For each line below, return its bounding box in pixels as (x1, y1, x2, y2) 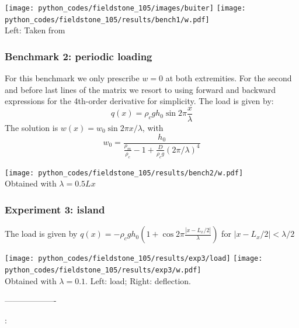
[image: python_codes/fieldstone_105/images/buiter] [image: (5, 4, 246, 12)
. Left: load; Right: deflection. (85, 274, 191, 286)
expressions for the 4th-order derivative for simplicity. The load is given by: (5, 95, 274, 107)
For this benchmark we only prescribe (5, 72, 140, 84)
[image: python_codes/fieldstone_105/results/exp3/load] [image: (5, 254, 263, 263)
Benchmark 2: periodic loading (5, 49, 152, 63)
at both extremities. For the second (165, 72, 292, 84)
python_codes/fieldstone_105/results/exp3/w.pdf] (5, 265, 201, 274)
